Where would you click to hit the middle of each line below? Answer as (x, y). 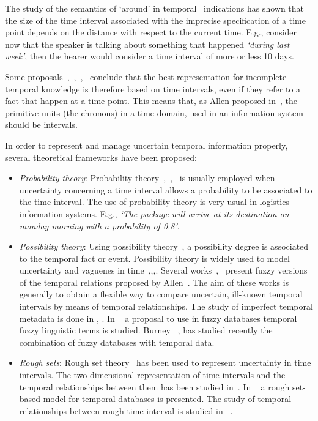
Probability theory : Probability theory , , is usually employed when (147, 178)
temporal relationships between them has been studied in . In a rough (154, 386)
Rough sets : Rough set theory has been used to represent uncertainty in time (165, 363)
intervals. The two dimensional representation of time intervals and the (152, 375)
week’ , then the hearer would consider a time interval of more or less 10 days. (150, 56)
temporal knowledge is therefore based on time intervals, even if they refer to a (153, 88)
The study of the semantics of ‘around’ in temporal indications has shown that (155, 8)
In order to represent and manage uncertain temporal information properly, (146, 145)
